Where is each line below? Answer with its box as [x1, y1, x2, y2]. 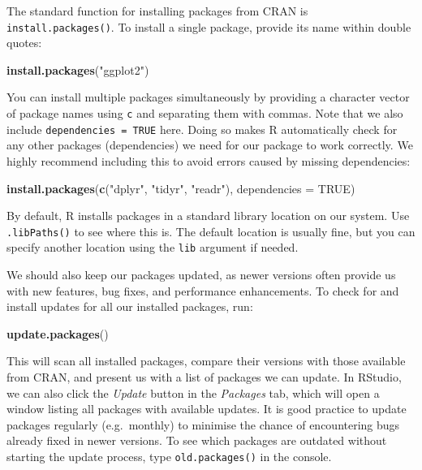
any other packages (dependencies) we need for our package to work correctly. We [6, 136, 413, 153]
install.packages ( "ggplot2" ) [6, 61, 149, 78]
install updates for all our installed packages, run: [6, 298, 253, 315]
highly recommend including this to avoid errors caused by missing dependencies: [6, 152, 411, 169]
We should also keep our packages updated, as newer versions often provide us [6, 266, 396, 283]
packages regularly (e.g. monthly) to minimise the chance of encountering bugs [6, 416, 400, 433]
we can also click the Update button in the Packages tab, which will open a [6, 384, 380, 401]
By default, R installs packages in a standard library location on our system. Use [6, 207, 410, 224]
